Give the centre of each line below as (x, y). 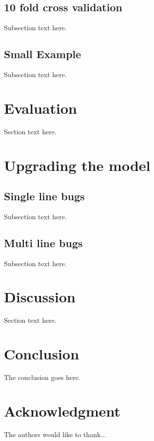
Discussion (40, 297)
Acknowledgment (62, 410)
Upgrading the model (77, 165)
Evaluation (40, 108)
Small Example (43, 54)
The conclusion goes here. (42, 377)
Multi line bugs (43, 242)
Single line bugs (44, 196)
